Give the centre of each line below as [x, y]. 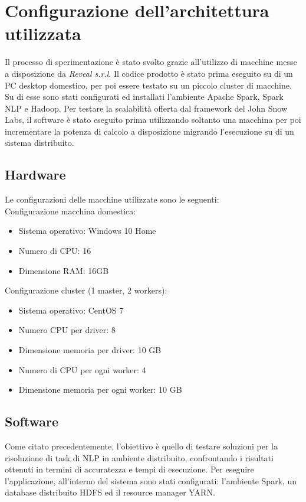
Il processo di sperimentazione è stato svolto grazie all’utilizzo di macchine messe [151, 62]
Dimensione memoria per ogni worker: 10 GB [100, 389]
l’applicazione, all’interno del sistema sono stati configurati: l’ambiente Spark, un [151, 480]
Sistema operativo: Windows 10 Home [87, 231]
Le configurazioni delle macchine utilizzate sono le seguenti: [112, 199]
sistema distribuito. [40, 143]
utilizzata [43, 33]
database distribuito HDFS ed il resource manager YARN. [110, 492]
